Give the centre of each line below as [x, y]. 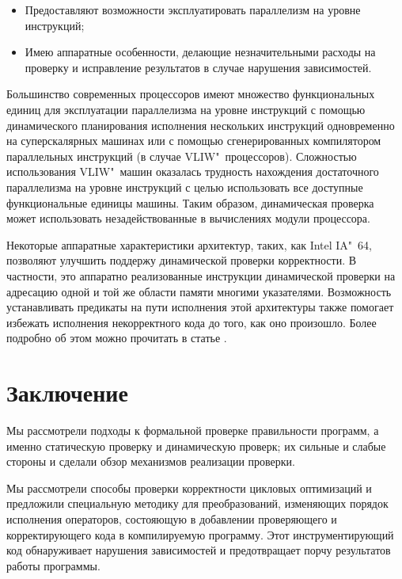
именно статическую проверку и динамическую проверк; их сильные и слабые [196, 446]
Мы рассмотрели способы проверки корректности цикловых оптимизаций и [189, 488]
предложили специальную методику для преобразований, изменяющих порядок [197, 503]
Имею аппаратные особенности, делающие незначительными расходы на [200, 52]
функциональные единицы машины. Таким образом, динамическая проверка [190, 202]
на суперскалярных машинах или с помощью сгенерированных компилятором [194, 141]
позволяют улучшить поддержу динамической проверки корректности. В [182, 260]
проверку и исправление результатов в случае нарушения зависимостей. [198, 67]
